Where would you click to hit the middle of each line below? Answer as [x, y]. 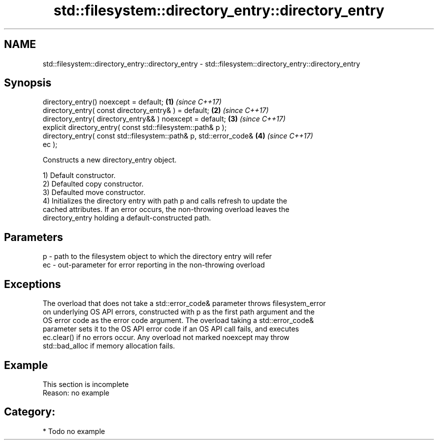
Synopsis [28, 83]
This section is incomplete [86, 384]
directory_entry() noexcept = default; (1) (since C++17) [132, 102]
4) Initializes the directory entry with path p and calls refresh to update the [165, 201]
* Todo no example [74, 431]
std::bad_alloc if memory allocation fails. [109, 346]
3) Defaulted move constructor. [94, 192]
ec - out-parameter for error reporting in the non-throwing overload [154, 265]
